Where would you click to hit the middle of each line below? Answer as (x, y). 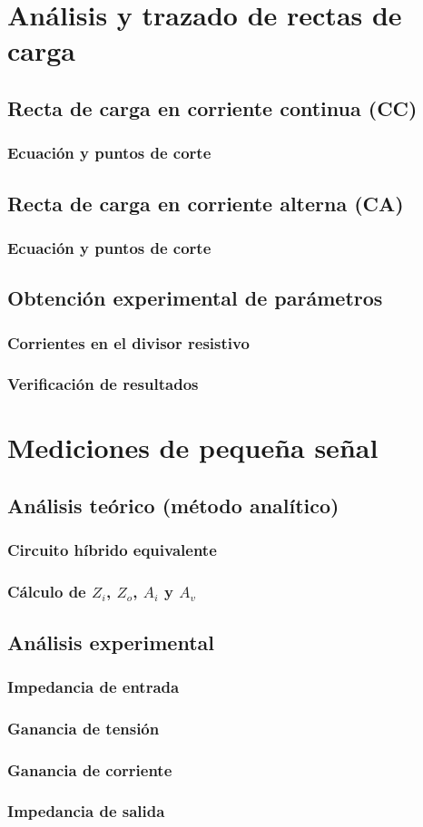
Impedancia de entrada (93, 686)
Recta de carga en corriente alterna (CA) (206, 203)
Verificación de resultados (103, 384)
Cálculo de (47, 592)
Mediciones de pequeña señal (193, 448)
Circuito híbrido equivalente (112, 550)
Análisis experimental (111, 642)
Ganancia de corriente (90, 769)
